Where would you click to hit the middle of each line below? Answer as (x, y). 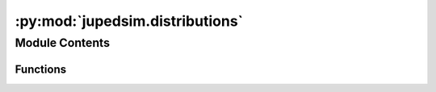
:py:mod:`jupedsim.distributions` (129, 21)
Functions (41, 69)
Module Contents (63, 43)
